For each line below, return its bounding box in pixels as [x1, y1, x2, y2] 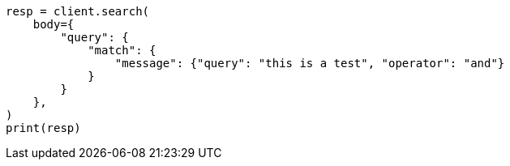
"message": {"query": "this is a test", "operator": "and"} [114, 57, 505, 70]
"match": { [88, 44, 156, 57]
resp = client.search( [6, 5, 150, 18]
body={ [32, 18, 75, 31]
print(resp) [6, 121, 81, 134]
